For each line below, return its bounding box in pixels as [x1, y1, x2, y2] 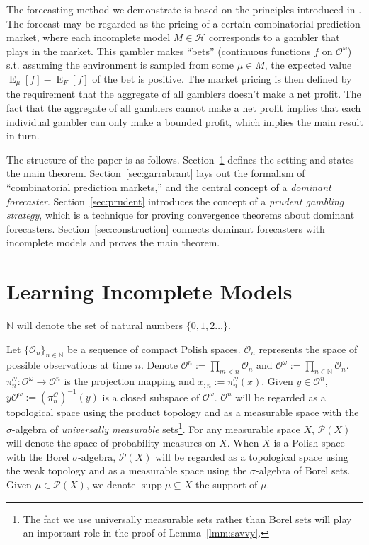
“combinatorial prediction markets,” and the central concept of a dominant [6, 179, 331, 194]
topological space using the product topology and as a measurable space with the [6, 405, 359, 420]
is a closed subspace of [102, 389, 200, 404]
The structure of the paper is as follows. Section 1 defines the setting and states [6, 151, 354, 166]
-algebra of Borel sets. [256, 463, 351, 478]
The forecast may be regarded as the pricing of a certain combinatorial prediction [6, 16, 361, 30]
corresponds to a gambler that [208, 30, 340, 45]
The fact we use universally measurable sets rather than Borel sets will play [23, 511, 352, 526]
